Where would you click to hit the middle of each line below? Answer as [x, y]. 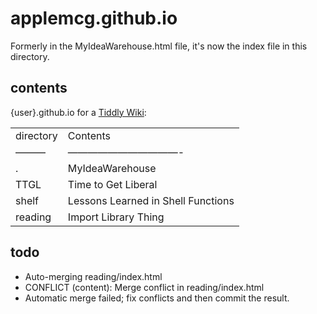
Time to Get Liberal [112, 184]
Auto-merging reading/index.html [93, 276]
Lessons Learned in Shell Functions [151, 200]
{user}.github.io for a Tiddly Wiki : [78, 112]
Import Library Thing [116, 217]
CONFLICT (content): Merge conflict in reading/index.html [144, 287]
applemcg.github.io [94, 18]
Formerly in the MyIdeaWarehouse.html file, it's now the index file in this [159, 46]
